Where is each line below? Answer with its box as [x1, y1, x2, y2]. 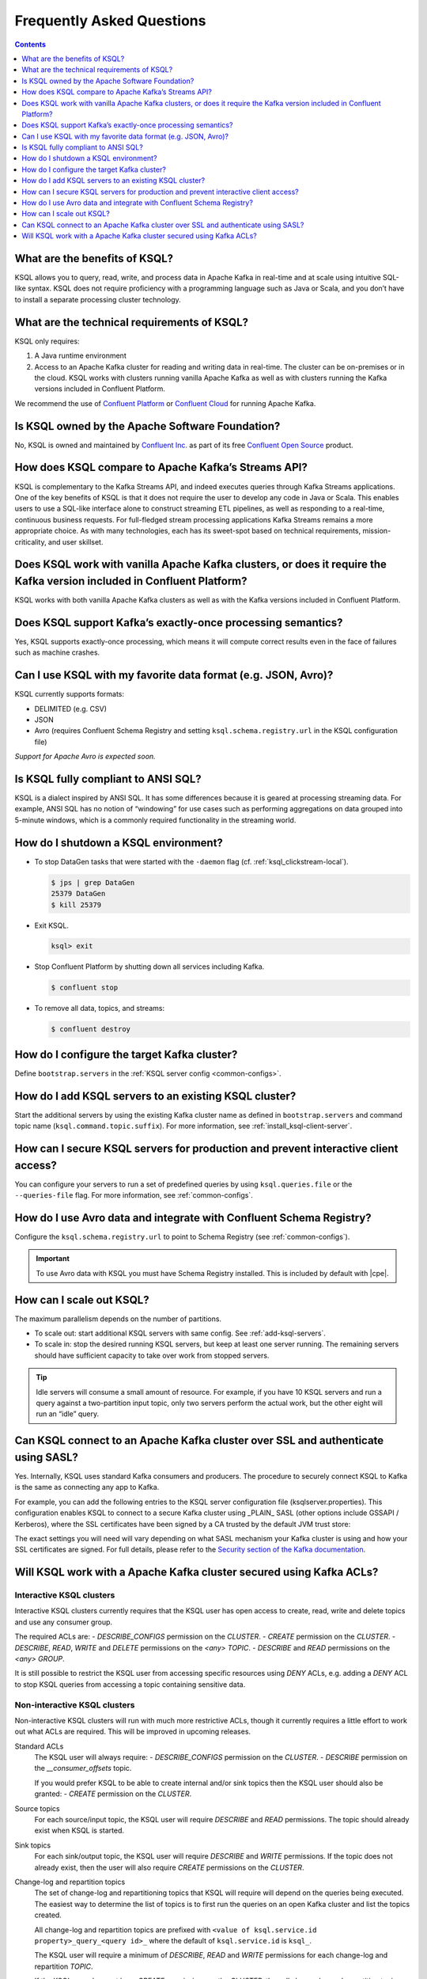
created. [34, 1910, 62, 1920]
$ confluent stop [51, 983, 119, 993]
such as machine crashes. [14, 648, 100, 657]
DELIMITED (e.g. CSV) [34, 704, 107, 713]
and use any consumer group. [14, 1617, 113, 1627]
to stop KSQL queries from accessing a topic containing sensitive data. [14, 1679, 246, 1689]
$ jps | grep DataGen [51, 878, 135, 887]
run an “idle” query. [36, 1409, 100, 1419]
